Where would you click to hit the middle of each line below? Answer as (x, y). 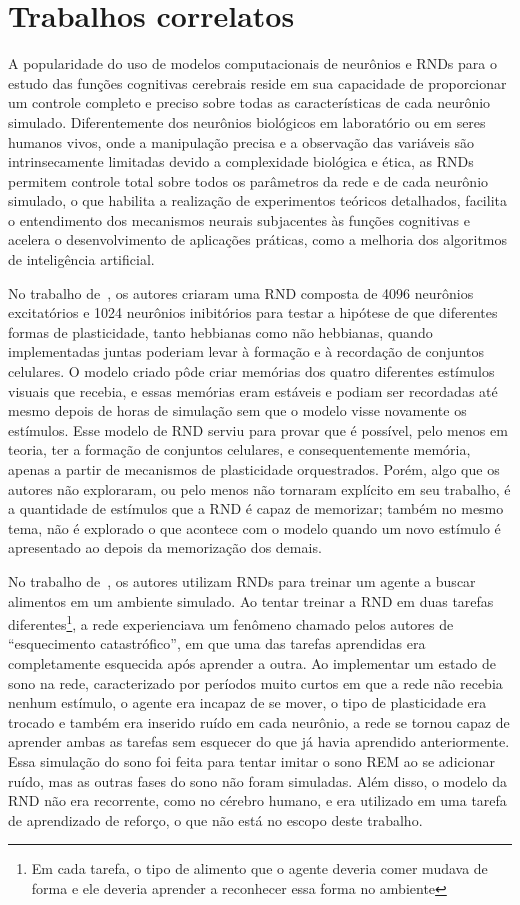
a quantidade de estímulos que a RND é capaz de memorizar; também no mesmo (256, 508)
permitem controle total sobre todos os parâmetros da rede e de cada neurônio (248, 180)
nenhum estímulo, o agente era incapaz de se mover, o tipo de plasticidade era (247, 702)
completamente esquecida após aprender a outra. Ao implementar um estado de (252, 663)
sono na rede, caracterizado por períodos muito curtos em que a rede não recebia (255, 682)
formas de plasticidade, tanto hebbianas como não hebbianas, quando (220, 331)
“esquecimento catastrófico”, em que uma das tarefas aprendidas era (217, 643)
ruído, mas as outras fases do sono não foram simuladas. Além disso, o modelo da (258, 780)
